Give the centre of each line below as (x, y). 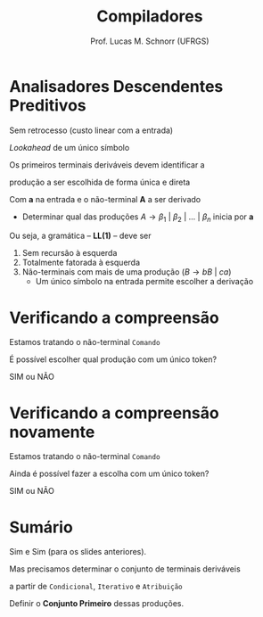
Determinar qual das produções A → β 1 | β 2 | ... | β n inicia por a (138, 218)
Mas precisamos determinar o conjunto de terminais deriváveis (125, 569)
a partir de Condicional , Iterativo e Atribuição (96, 587)
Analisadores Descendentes (116, 86)
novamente (52, 432)
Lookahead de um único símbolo (70, 147)
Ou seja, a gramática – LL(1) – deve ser (80, 236)
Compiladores (150, 16)
